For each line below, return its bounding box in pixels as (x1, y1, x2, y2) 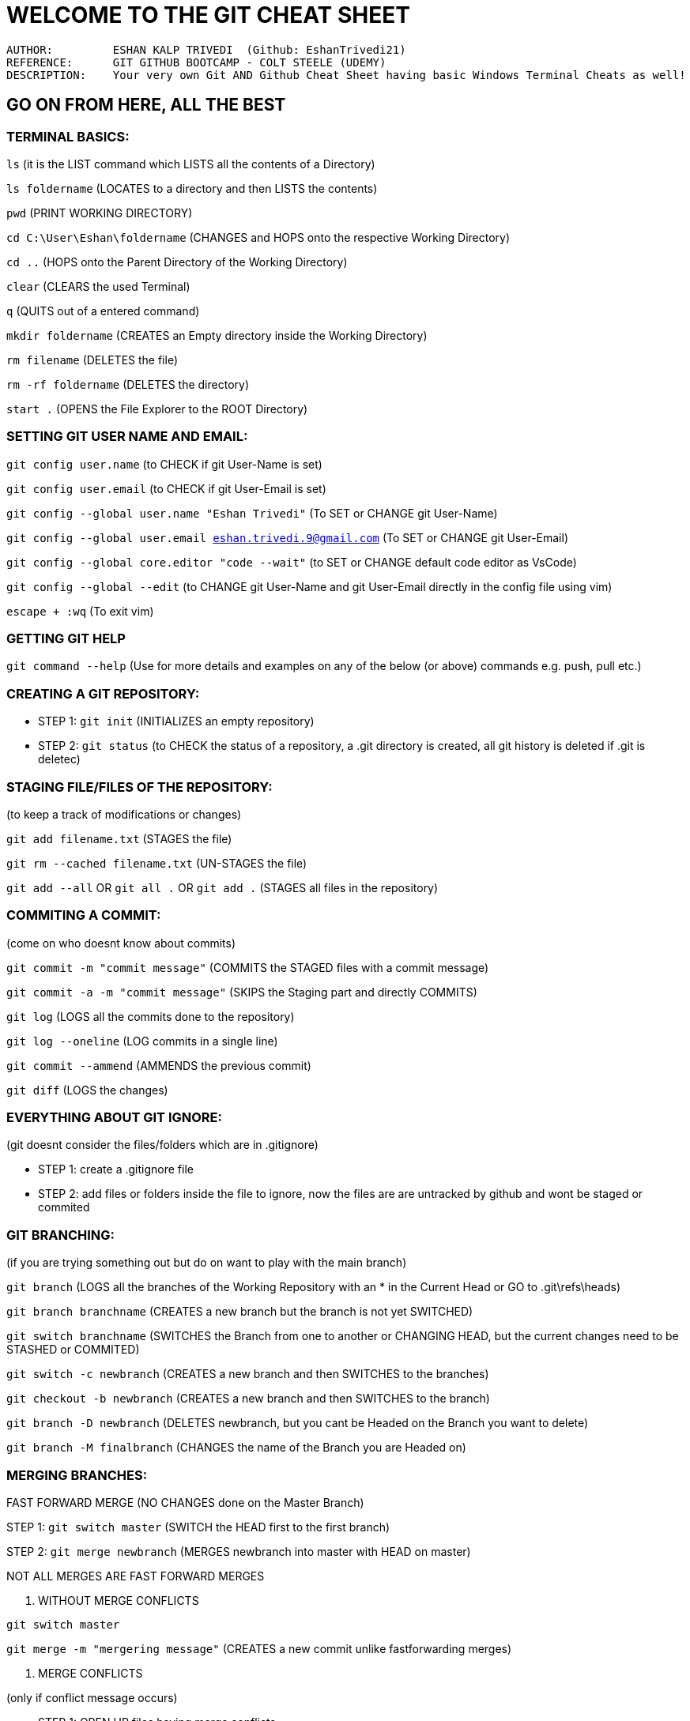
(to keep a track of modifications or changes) (6, 807, 242, 821)
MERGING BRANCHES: (6, 1467, 148, 1483)
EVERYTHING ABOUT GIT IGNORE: (6, 1109, 222, 1126)
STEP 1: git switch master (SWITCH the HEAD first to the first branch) (6, 1520, 390, 1534)
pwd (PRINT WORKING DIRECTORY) (6, 205, 193, 220)
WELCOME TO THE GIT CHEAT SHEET (6, 2, 410, 28)
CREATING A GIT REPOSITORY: (6, 685, 200, 702)
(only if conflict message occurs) (6, 1690, 178, 1704)
